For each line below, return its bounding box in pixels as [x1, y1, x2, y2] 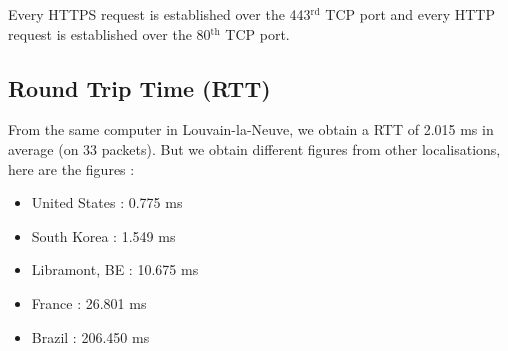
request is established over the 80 [8, 23, 211, 44]
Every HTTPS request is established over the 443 [8, 4, 311, 24]
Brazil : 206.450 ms [31, 326, 150, 347]
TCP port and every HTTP [325, 4, 495, 24]
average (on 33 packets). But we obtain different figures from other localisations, [8, 138, 501, 159]
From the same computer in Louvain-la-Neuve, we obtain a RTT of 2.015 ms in [8, 119, 494, 140]
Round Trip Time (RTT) [8, 72, 271, 103]
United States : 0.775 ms [31, 192, 183, 213]
